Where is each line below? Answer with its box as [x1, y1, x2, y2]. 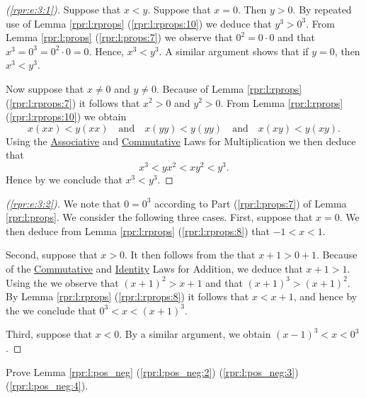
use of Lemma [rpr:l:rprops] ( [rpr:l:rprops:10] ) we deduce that [6, 16, 272, 30]
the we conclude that [6, 302, 96, 317]
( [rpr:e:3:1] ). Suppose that [6, 2, 121, 16]
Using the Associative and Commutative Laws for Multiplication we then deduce [6, 133, 356, 148]
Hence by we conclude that [6, 172, 122, 187]
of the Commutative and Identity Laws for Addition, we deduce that [6, 261, 303, 275]
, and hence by [293, 289, 358, 304]
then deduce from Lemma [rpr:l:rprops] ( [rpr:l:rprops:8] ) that [6, 223, 270, 238]
